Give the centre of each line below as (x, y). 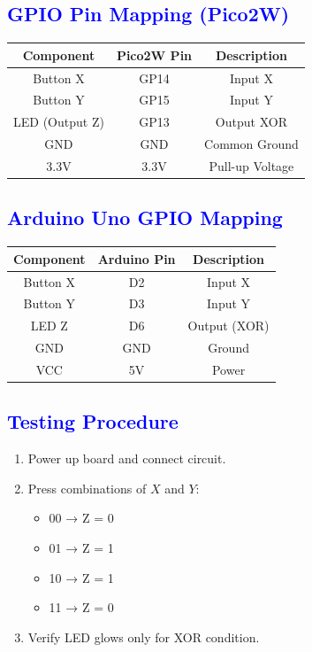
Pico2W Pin (154, 54)
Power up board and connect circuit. (127, 458)
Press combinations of (87, 488)
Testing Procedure (93, 421)
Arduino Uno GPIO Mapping (145, 217)
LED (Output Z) (59, 122)
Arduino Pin (137, 258)
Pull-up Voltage (251, 165)
